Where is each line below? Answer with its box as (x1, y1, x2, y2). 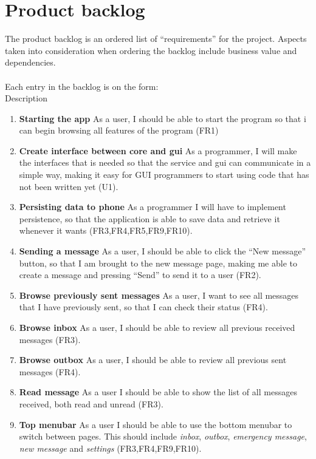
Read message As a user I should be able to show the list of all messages (19, 386, 297, 398)
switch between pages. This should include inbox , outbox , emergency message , (19, 430, 307, 443)
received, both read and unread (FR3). (19, 397, 163, 410)
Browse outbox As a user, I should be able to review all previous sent (19, 353, 287, 366)
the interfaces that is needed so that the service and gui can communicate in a (19, 156, 311, 169)
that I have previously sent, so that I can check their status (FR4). (19, 301, 268, 313)
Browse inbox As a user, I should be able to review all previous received (19, 321, 295, 333)
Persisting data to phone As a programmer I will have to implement (19, 200, 286, 213)
